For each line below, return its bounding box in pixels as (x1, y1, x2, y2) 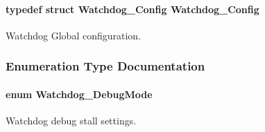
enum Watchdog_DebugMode (6, 86, 153, 101)
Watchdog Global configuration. (6, 28, 142, 42)
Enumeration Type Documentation (6, 57, 205, 75)
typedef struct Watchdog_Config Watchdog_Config (6, 1, 259, 16)
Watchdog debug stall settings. (6, 113, 137, 128)
